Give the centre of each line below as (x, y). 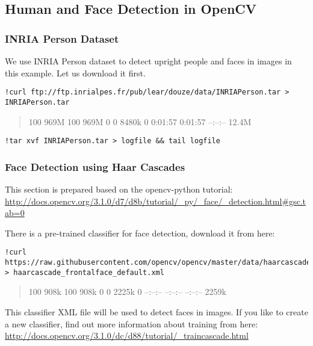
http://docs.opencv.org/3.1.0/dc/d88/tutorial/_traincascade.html (127, 335)
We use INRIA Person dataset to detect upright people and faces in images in (148, 61)
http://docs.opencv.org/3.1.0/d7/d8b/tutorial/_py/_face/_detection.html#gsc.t (156, 201)
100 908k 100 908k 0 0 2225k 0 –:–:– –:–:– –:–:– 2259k (127, 292)
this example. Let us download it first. (75, 73)
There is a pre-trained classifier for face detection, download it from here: (140, 233)
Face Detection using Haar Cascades (95, 166)
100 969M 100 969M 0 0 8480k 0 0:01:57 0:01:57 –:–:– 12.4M (140, 121)
